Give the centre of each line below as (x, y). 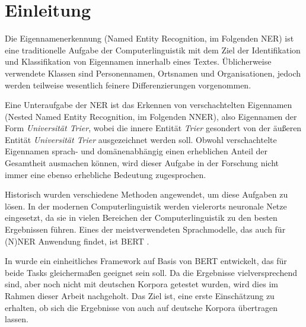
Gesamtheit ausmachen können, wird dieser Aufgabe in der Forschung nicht (142, 163)
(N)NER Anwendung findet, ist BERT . (77, 241)
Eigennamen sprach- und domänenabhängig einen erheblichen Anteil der (136, 151)
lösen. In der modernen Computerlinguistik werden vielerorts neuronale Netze (146, 206)
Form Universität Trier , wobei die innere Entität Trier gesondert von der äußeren (153, 128)
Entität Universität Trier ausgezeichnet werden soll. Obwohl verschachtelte (141, 139)
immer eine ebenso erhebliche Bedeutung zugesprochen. (106, 174)
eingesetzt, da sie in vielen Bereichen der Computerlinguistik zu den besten (141, 218)
